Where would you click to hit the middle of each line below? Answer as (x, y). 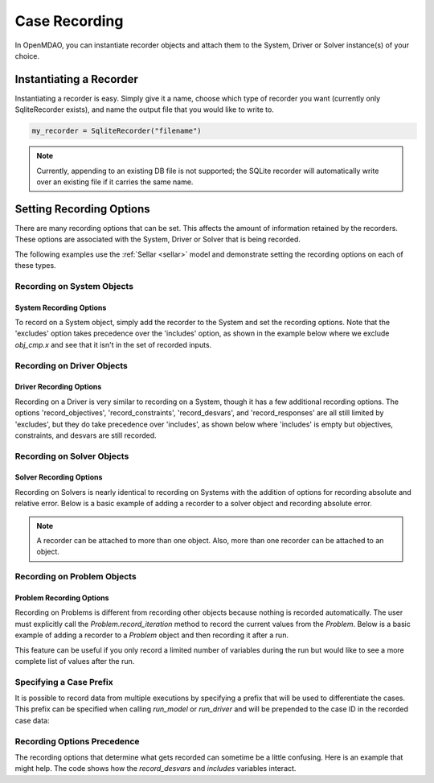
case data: (32, 720)
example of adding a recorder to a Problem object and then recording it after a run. (152, 635)
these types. (35, 266)
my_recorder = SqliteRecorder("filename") (117, 131)
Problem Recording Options (62, 598)
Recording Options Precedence (77, 741)
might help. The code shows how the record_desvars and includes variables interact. (156, 769)
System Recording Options (61, 307)
